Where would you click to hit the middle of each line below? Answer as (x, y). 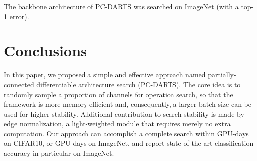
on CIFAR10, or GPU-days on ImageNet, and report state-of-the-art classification (129, 143)
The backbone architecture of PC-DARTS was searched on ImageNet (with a (121, 6)
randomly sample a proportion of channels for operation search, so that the (119, 94)
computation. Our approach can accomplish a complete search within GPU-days (126, 133)
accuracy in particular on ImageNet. (59, 153)
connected (19, 84)
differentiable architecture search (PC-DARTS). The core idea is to (138, 84)
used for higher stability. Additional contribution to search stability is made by (124, 113)
